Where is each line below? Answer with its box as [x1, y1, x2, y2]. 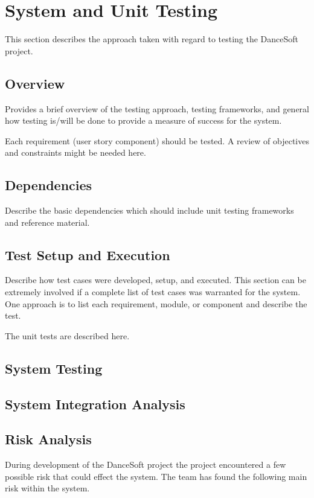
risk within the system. [5, 482, 90, 494]
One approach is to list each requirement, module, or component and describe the [5, 297, 307, 310]
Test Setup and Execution [5, 245, 170, 264]
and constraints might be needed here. [5, 146, 146, 159]
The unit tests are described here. [5, 329, 130, 342]
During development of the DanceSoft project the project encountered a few [5, 458, 286, 471]
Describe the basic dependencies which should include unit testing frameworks [5, 204, 294, 217]
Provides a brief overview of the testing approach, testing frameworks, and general [5, 102, 309, 115]
